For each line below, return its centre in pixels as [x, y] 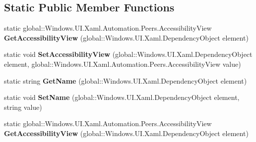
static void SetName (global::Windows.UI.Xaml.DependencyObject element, [122, 97]
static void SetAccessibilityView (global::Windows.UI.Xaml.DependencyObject [128, 54]
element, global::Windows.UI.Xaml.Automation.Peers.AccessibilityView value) [123, 64]
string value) [23, 107]
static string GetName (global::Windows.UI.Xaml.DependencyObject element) [126, 80]
